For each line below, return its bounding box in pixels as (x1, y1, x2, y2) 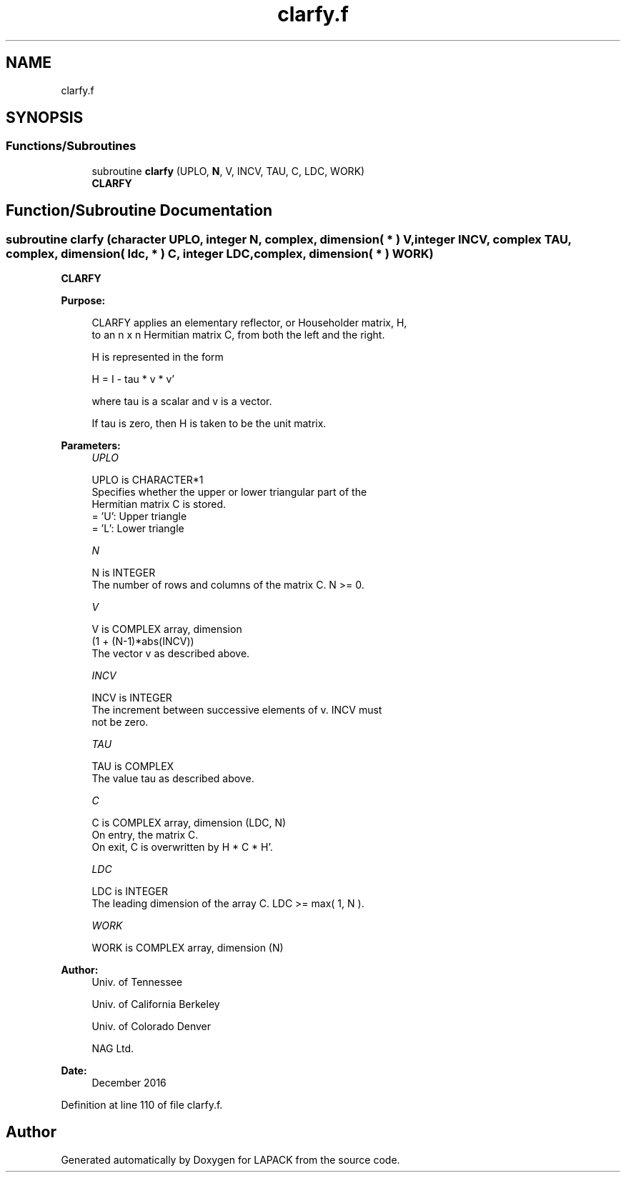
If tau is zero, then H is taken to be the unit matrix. (91, 417, 327, 430)
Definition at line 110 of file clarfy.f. (61, 1099, 223, 1112)
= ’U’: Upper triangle (91, 510, 187, 523)
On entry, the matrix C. (91, 829, 199, 842)
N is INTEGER (91, 566, 156, 579)
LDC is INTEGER (91, 885, 168, 898)
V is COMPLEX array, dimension (91, 623, 242, 636)
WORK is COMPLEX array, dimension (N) (91, 942, 284, 954)
